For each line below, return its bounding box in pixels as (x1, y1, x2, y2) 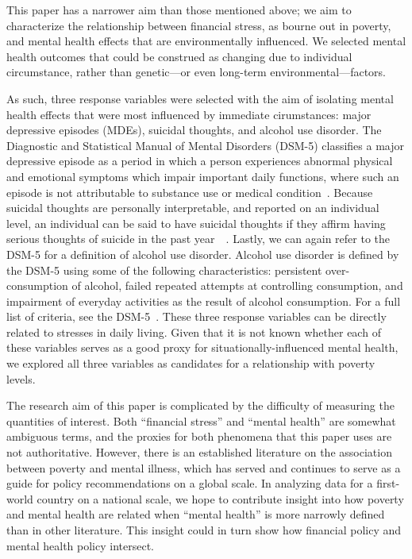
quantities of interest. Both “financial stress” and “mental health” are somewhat (6, 412, 396, 429)
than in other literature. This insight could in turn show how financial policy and (6, 522, 402, 538)
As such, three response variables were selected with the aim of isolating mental (6, 90, 394, 106)
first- (376, 475, 400, 492)
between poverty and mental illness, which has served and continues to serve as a (6, 459, 401, 476)
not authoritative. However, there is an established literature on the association (6, 444, 392, 461)
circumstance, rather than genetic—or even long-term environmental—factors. (6, 64, 386, 80)
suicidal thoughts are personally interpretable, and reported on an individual (6, 199, 379, 216)
